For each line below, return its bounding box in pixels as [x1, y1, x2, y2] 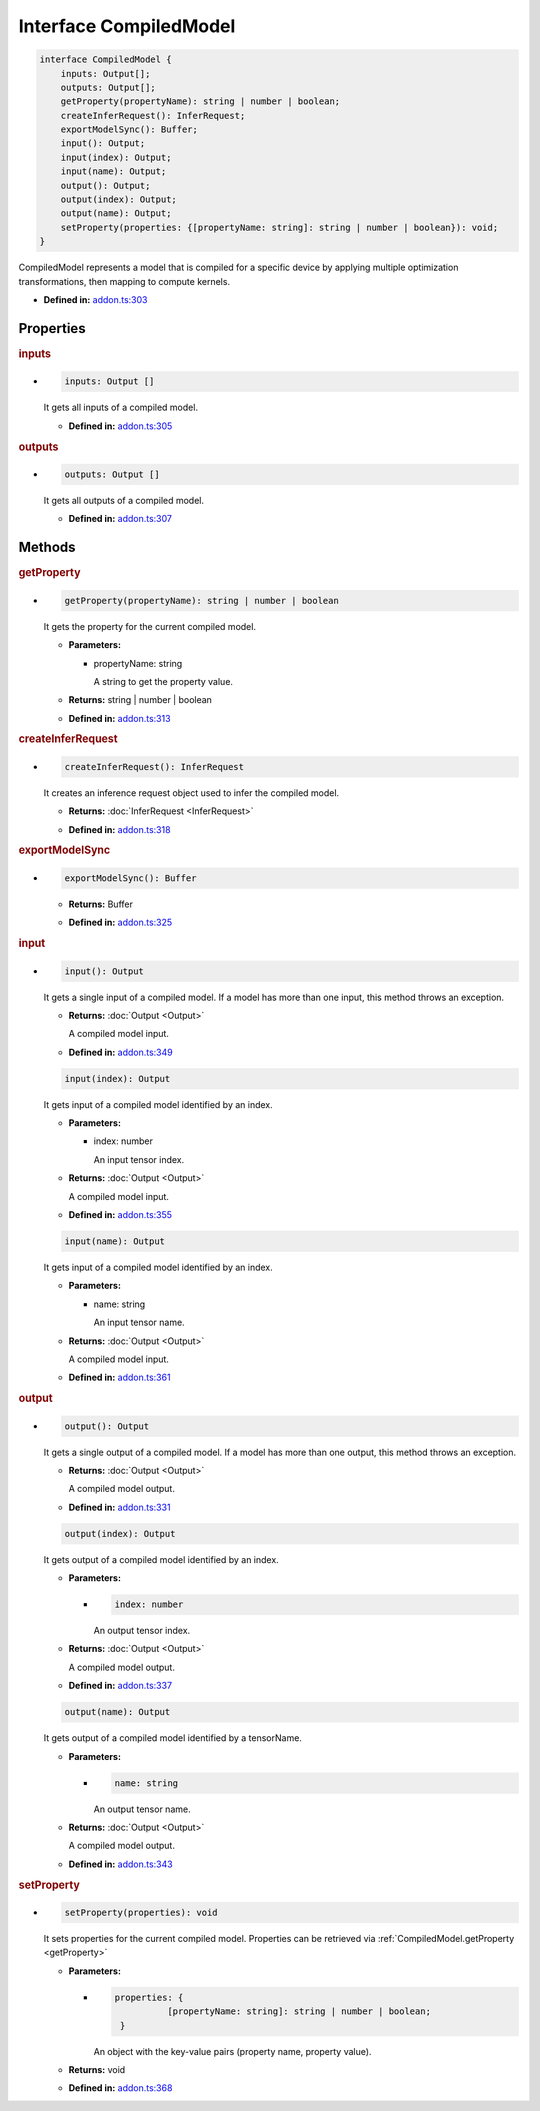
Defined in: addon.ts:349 [68, 1046, 174, 1058]
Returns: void [68, 2063, 126, 2075]
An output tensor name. [93, 1803, 191, 1815]
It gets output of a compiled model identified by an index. [43, 1553, 279, 1565]
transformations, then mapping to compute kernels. [18, 275, 230, 287]
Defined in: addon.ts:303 [43, 293, 148, 305]
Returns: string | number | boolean [68, 694, 212, 706]
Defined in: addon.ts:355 [68, 1209, 173, 1221]
